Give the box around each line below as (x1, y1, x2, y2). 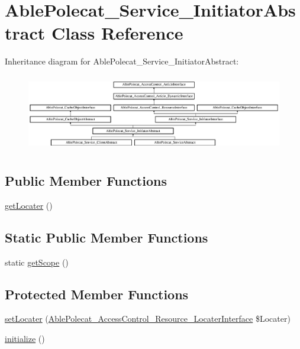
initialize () (5, 332, 45, 344)
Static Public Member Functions (5, 228, 208, 246)
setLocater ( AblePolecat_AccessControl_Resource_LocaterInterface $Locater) (5, 312, 291, 325)
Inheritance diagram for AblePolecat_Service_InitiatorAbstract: (5, 55, 239, 67)
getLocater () (5, 199, 53, 211)
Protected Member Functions (5, 285, 189, 303)
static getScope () (5, 256, 69, 268)
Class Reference (51, 21, 183, 45)
